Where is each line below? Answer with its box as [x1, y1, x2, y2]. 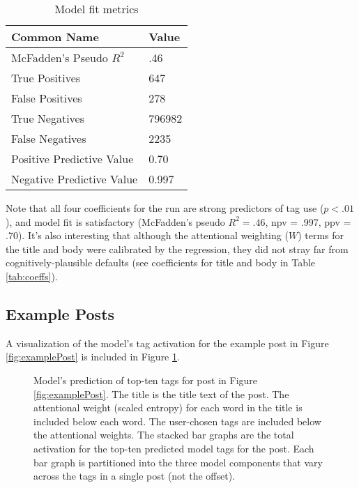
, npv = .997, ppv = [265, 214, 351, 229]
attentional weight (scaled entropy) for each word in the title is [33, 400, 303, 415]
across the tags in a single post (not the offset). [33, 468, 236, 483]
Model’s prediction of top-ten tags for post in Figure [33, 372, 258, 387]
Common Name [11, 29, 99, 45]
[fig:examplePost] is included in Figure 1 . [6, 349, 180, 364]
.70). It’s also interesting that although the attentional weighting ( [6, 228, 289, 243]
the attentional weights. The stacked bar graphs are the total [33, 427, 294, 442]
